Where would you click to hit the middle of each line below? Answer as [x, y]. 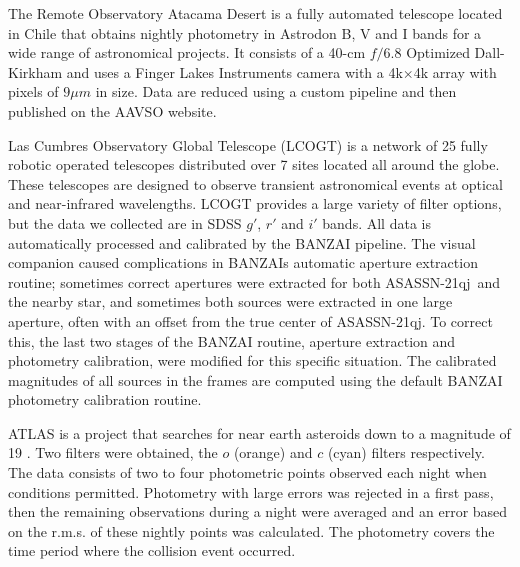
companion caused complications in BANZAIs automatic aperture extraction [243, 262]
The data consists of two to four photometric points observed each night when [247, 472]
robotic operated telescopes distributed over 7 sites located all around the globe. [254, 164]
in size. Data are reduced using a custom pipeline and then [276, 91]
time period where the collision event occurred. [152, 550]
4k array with [455, 71]
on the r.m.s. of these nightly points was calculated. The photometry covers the [251, 530]
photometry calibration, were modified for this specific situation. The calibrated [252, 360]
